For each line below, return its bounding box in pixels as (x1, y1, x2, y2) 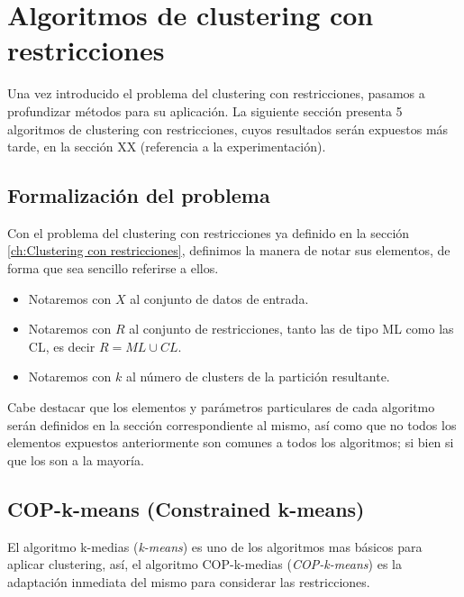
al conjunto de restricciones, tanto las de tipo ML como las (129, 319, 454, 338)
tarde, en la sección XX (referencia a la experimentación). (7, 137, 326, 156)
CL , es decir (28, 336, 96, 355)
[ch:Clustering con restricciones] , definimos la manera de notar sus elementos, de (7, 241, 450, 260)
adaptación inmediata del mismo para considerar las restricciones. (7, 572, 370, 591)
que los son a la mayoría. (7, 450, 144, 469)
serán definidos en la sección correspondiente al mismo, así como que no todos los (7, 415, 457, 434)
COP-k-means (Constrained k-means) (7, 494, 365, 522)
